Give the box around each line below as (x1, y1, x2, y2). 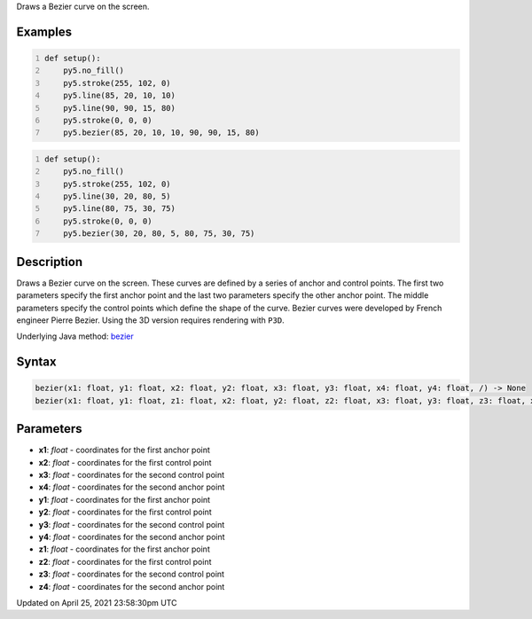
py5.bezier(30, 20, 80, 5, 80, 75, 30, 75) (63, 229, 255, 239)
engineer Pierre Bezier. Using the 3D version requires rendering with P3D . (16, 315, 285, 325)
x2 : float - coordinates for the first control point (38, 457, 212, 467)
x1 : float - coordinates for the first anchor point (38, 444, 210, 456)
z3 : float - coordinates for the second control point (38, 568, 225, 580)
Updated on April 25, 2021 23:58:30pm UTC (16, 597, 177, 607)
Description (16, 254, 83, 270)
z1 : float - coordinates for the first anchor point (38, 544, 210, 554)
